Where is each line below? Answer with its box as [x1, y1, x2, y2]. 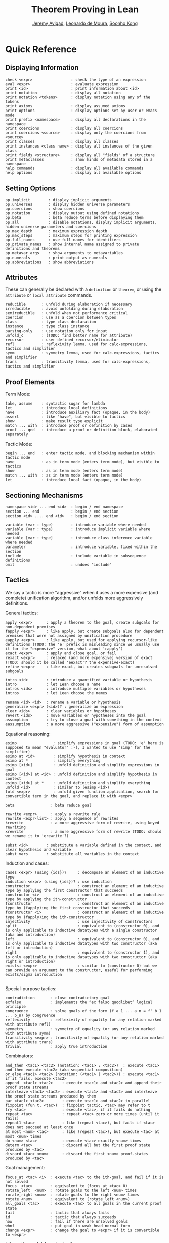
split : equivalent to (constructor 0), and [5, 923, 159, 928]
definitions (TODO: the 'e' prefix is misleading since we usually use [5, 642, 159, 647]
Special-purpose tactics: [5, 985, 57, 992]
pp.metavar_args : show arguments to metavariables [5, 250, 123, 255]
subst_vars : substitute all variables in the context [5, 851, 139, 856]
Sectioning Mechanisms [5, 491, 83, 500]
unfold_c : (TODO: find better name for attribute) [5, 333, 133, 338]
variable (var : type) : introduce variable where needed [5, 522, 146, 527]
